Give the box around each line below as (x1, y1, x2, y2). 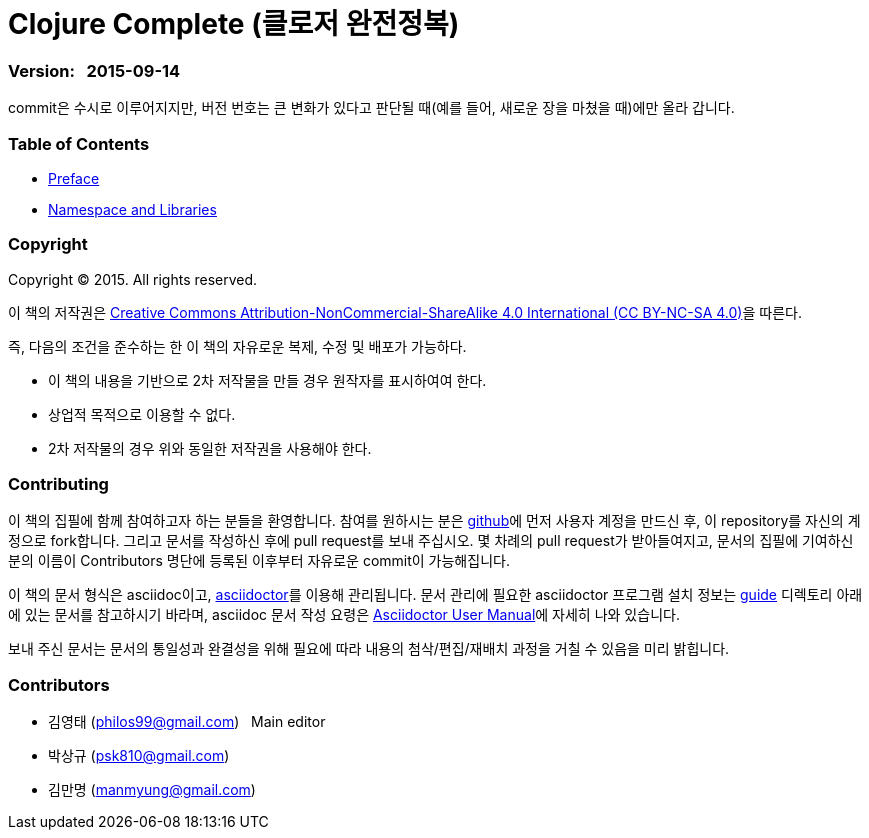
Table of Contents (8, 133, 150, 154)
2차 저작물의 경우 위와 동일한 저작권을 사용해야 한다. (48, 439, 372, 457)
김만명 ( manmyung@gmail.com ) (48, 781, 256, 799)
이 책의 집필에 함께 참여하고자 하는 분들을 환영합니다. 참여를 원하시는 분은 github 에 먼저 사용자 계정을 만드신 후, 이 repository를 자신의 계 (8, 512, 861, 530)
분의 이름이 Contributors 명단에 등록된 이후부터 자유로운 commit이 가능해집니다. (8, 552, 510, 570)
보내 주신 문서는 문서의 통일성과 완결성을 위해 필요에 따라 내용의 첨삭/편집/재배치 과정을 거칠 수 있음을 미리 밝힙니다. (8, 640, 730, 658)
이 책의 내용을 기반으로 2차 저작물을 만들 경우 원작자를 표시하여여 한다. (48, 371, 487, 389)
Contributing (8, 474, 109, 494)
